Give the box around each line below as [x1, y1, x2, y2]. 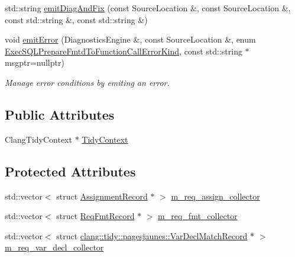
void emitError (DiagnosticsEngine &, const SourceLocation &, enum [5, 33, 256, 46]
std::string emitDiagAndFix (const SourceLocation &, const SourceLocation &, [5, 2, 291, 14]
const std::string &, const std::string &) [5, 13, 148, 25]
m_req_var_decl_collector [5, 241, 104, 253]
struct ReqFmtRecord [56, 210, 135, 222]
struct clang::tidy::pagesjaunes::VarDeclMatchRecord [56, 229, 248, 242]
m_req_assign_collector [171, 189, 260, 202]
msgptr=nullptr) [5, 56, 64, 69]
